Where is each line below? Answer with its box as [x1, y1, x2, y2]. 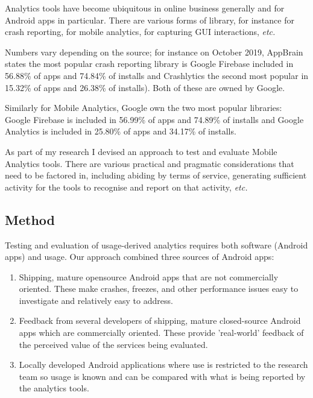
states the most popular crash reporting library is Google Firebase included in [5, 57, 294, 70]
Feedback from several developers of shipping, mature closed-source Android [19, 314, 301, 327]
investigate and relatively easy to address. [19, 294, 173, 306]
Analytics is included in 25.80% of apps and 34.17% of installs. [5, 125, 236, 137]
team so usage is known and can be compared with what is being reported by [19, 370, 306, 382]
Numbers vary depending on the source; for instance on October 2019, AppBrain [5, 45, 303, 58]
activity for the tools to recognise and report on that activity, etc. [5, 180, 248, 193]
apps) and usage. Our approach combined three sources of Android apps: [5, 250, 274, 263]
